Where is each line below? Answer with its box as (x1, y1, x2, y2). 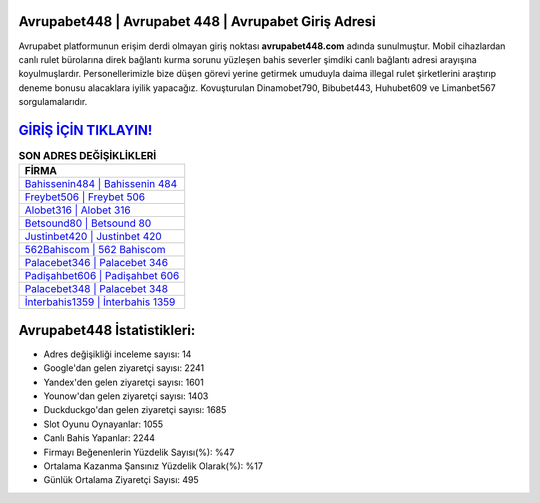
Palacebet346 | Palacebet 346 (24, 256, 169, 270)
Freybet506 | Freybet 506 (24, 190, 145, 204)
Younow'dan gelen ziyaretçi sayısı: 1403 (43, 390, 209, 402)
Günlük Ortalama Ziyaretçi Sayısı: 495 (43, 474, 199, 486)
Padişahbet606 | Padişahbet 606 (24, 269, 180, 283)
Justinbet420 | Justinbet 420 (24, 230, 162, 244)
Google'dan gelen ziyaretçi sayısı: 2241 (43, 362, 205, 374)
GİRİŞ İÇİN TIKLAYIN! (18, 121, 153, 139)
